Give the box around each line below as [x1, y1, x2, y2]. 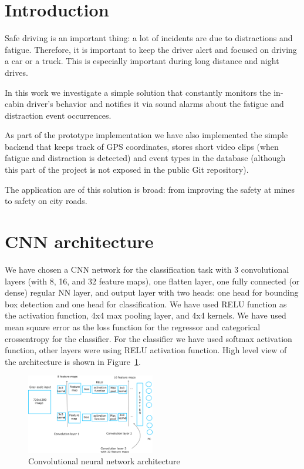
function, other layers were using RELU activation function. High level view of [5, 344, 287, 356]
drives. [5, 66, 28, 78]
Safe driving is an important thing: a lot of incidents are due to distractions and [5, 32, 293, 44]
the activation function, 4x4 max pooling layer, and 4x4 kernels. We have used [5, 309, 286, 321]
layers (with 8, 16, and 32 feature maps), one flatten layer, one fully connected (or [5, 274, 300, 287]
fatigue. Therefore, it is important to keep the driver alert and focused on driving [5, 43, 297, 55]
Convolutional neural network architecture [28, 455, 180, 467]
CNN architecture [5, 229, 154, 253]
